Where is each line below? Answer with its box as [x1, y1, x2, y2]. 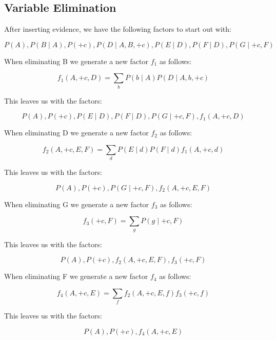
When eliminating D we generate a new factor [4, 127, 149, 138]
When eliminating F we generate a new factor [4, 271, 148, 282]
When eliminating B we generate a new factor [4, 55, 149, 66]
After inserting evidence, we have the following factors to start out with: [4, 24, 231, 34]
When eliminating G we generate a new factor [4, 198, 149, 209]
